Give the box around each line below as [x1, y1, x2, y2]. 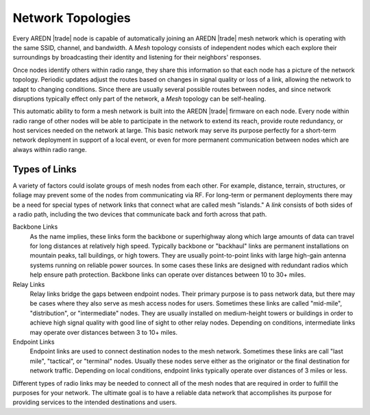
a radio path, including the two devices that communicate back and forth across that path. [12, 210, 267, 218]
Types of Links [12, 163, 77, 175]
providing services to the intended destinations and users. [12, 398, 177, 407]
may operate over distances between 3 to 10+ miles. [29, 328, 178, 336]
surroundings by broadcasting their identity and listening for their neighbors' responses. [12, 53, 262, 62]
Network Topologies [12, 10, 132, 25]
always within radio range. [12, 145, 87, 153]
